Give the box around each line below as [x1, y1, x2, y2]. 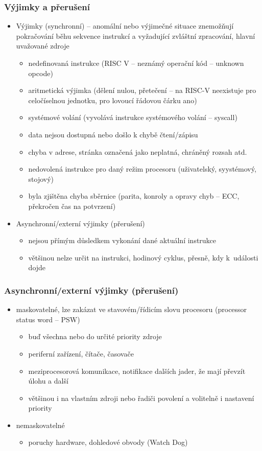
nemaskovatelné [16, 419, 65, 430]
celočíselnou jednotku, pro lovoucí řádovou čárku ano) [28, 94, 197, 105]
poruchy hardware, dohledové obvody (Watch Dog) [28, 437, 188, 447]
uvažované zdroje [16, 40, 69, 51]
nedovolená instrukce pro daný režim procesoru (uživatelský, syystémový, [28, 163, 256, 174]
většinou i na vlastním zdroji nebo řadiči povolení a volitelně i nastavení [28, 392, 254, 403]
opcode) [28, 67, 53, 78]
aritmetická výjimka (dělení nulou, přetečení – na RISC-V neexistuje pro [28, 85, 256, 96]
